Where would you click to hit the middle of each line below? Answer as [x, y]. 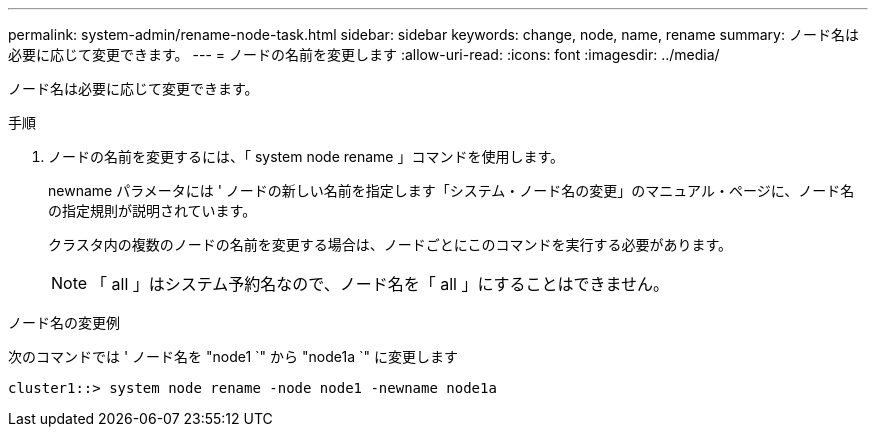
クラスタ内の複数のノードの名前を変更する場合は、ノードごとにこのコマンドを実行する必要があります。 [390, 244]
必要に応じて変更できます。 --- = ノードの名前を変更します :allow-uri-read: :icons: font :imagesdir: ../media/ [364, 54]
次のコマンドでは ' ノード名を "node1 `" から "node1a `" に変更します [233, 356]
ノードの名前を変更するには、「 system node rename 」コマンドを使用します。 [306, 156]
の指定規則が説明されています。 [152, 210]
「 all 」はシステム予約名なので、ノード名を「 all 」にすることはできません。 [380, 284]
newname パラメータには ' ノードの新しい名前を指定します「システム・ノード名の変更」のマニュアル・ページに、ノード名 [451, 190]
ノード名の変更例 [64, 322]
